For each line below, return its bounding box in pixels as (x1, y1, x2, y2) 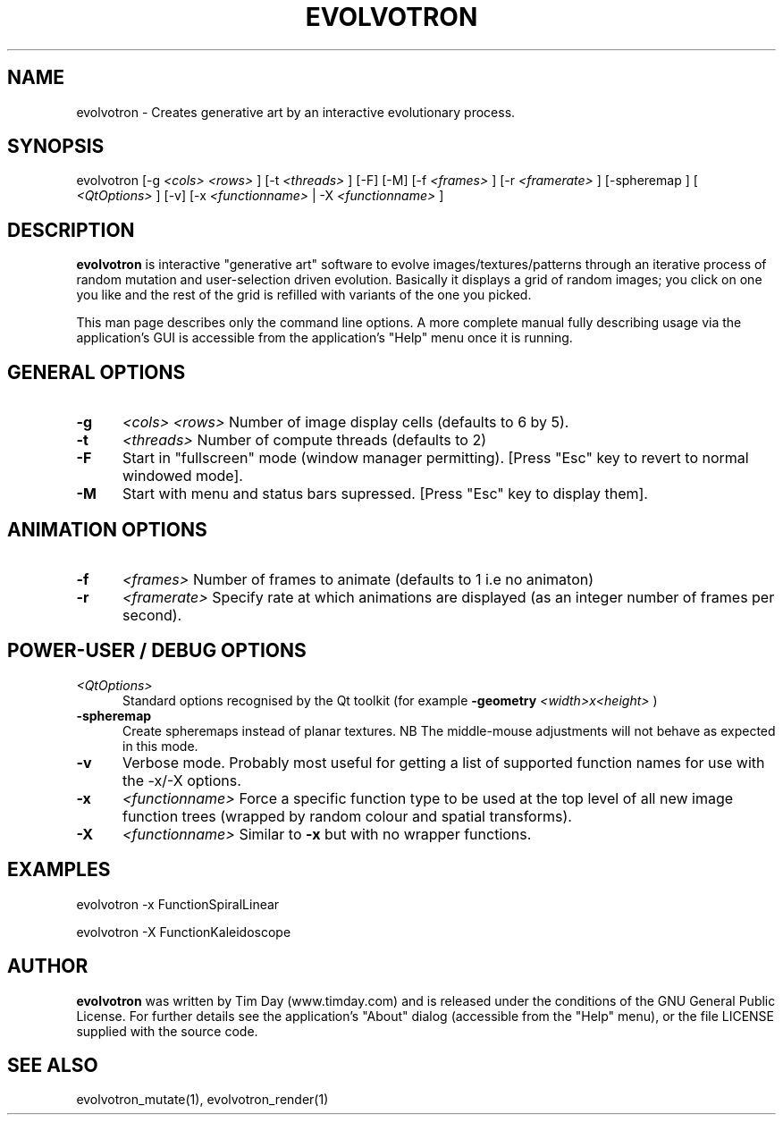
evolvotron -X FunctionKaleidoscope (76, 924, 291, 940)
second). (122, 605, 182, 624)
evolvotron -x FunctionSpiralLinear (76, 896, 280, 912)
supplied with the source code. (76, 1023, 258, 1039)
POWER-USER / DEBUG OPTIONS (7, 639, 307, 662)
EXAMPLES (7, 858, 111, 882)
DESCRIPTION (7, 218, 135, 241)
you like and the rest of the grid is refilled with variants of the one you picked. (76, 287, 532, 303)
